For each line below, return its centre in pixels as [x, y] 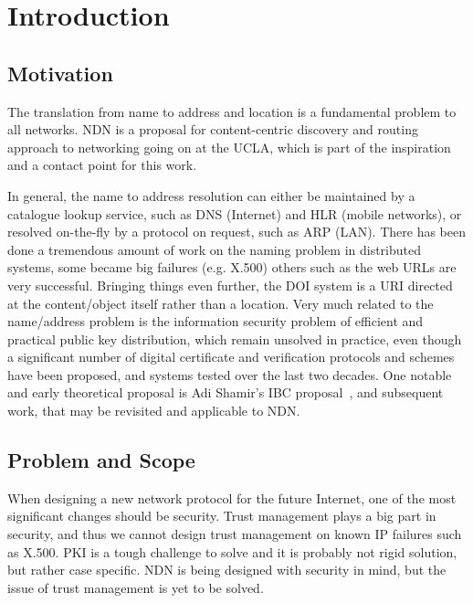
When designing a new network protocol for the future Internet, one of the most [232, 497]
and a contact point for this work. [102, 165]
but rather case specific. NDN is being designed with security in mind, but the [227, 570]
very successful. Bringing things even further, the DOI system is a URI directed [230, 285]
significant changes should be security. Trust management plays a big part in [222, 516]
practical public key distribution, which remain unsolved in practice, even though [235, 339]
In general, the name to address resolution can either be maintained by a [211, 195]
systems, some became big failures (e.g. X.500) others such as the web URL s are [232, 267]
